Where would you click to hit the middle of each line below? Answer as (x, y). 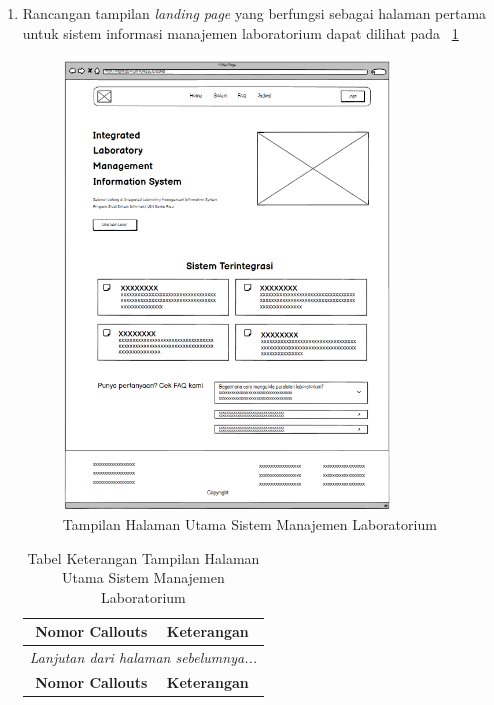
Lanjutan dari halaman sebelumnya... (143, 657)
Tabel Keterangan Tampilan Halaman (143, 557)
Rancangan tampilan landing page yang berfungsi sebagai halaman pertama (254, 13)
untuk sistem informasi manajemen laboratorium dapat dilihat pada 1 (240, 32)
